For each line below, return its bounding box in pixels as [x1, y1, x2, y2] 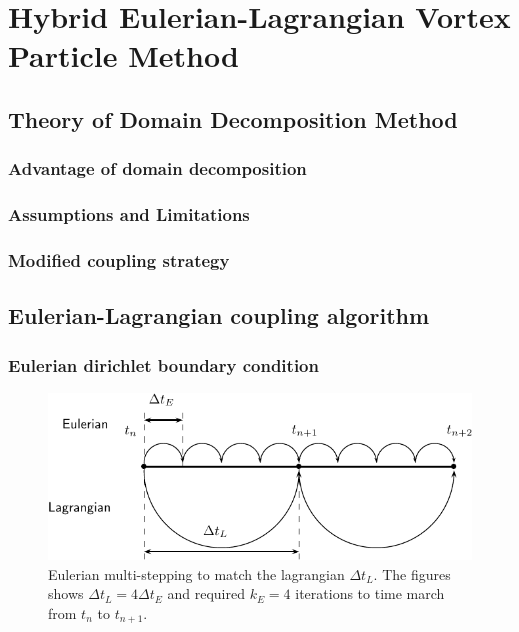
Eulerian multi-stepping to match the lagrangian [48, 563, 345, 584]
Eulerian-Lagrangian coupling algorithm [8, 300, 430, 331]
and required [167, 583, 245, 604]
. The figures [373, 563, 451, 584]
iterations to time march [295, 583, 445, 604]
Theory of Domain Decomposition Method [8, 103, 458, 134]
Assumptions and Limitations [8, 202, 250, 227]
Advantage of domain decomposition [8, 156, 307, 181]
